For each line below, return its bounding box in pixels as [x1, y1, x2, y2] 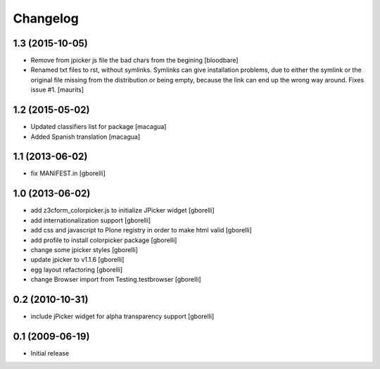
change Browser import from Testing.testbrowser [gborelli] [30, 275, 201, 284]
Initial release [30, 349, 70, 357]
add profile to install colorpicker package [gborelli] [30, 236, 177, 244]
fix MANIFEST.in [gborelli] [30, 169, 106, 177]
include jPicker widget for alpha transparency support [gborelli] [30, 312, 215, 320]
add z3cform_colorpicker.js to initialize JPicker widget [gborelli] [30, 206, 215, 215]
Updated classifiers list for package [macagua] [30, 123, 167, 131]
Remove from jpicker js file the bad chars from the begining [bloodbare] [30, 56, 239, 65]
